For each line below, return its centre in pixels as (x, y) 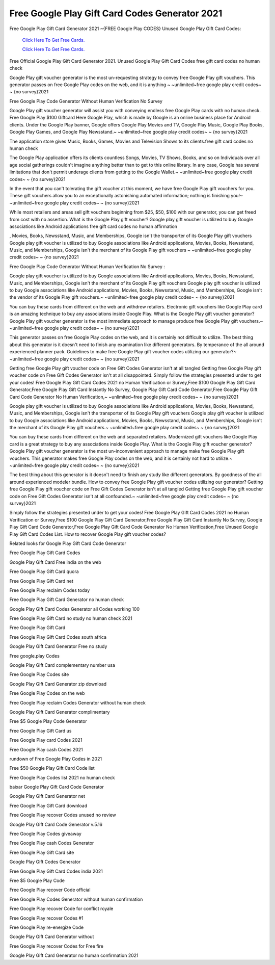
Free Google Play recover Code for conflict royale (61, 909)
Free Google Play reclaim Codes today (50, 590)
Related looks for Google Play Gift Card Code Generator (68, 543)
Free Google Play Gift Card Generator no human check (67, 599)
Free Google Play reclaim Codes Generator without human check (78, 702)
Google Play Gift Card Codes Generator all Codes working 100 (75, 609)
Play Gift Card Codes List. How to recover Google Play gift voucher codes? (88, 534)
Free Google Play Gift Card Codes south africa (58, 637)
